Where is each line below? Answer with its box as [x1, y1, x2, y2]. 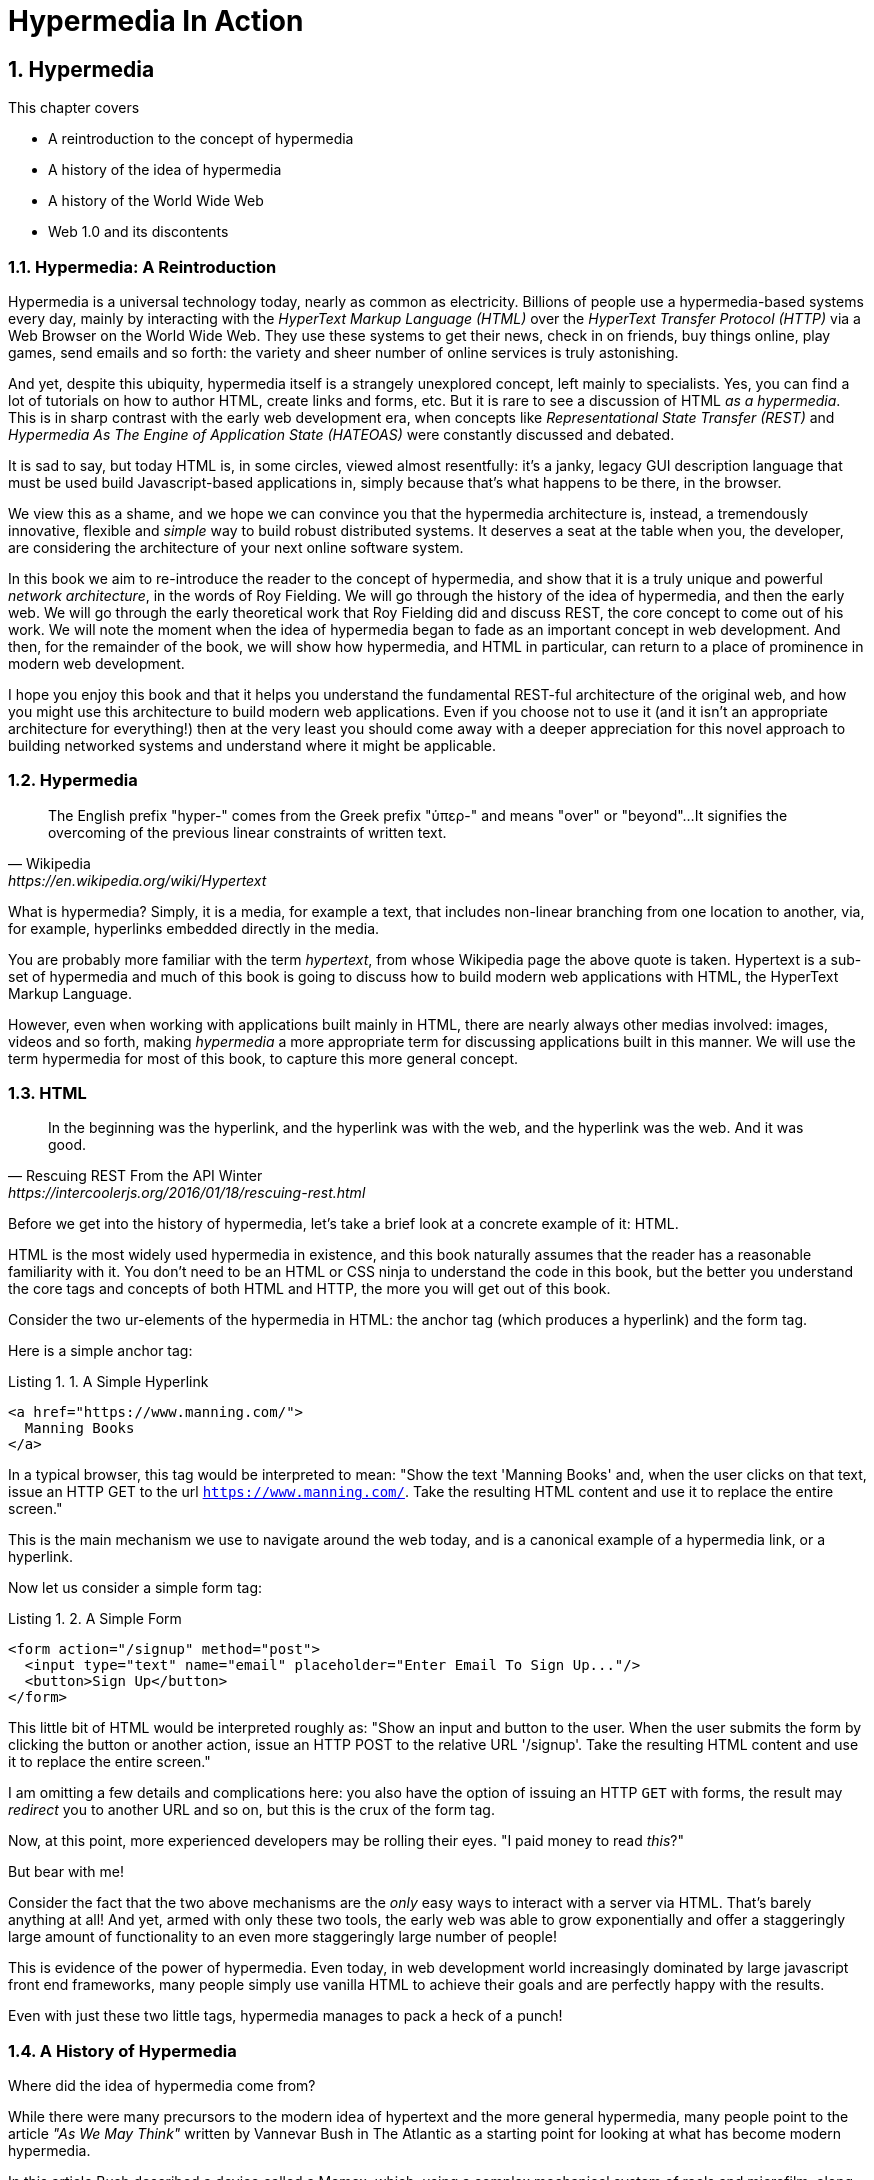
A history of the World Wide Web [48, 192, 264, 210]
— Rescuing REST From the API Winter [8, 1167, 263, 1185]
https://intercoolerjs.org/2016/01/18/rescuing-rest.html [8, 1184, 366, 1202]
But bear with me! [8, 1863, 124, 1881]
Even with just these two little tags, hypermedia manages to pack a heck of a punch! [8, 2007, 563, 2025]
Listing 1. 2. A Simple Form [8, 1610, 182, 1628]
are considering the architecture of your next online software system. [8, 538, 464, 556]
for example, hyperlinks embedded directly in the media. [8, 919, 380, 937]
